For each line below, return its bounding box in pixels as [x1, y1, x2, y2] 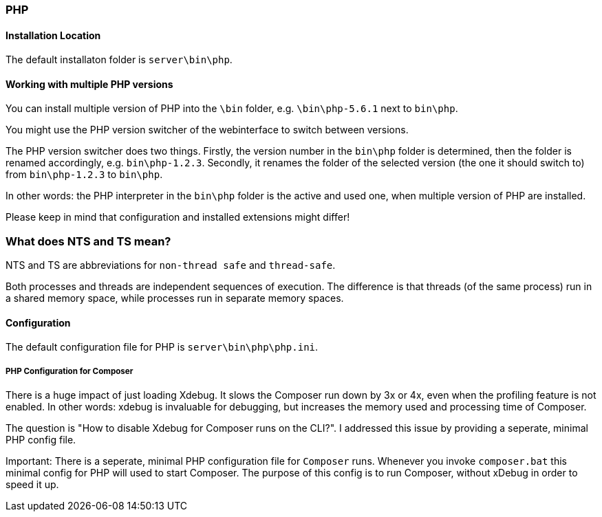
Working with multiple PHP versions [6, 78, 173, 90]
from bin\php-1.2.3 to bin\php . [6, 168, 163, 181]
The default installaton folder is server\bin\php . [6, 54, 233, 66]
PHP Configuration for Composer [6, 366, 133, 376]
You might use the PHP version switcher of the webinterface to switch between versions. [6, 124, 409, 136]
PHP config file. [6, 434, 76, 446]
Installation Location [6, 29, 101, 41]
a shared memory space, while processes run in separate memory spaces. [6, 292, 344, 305]
